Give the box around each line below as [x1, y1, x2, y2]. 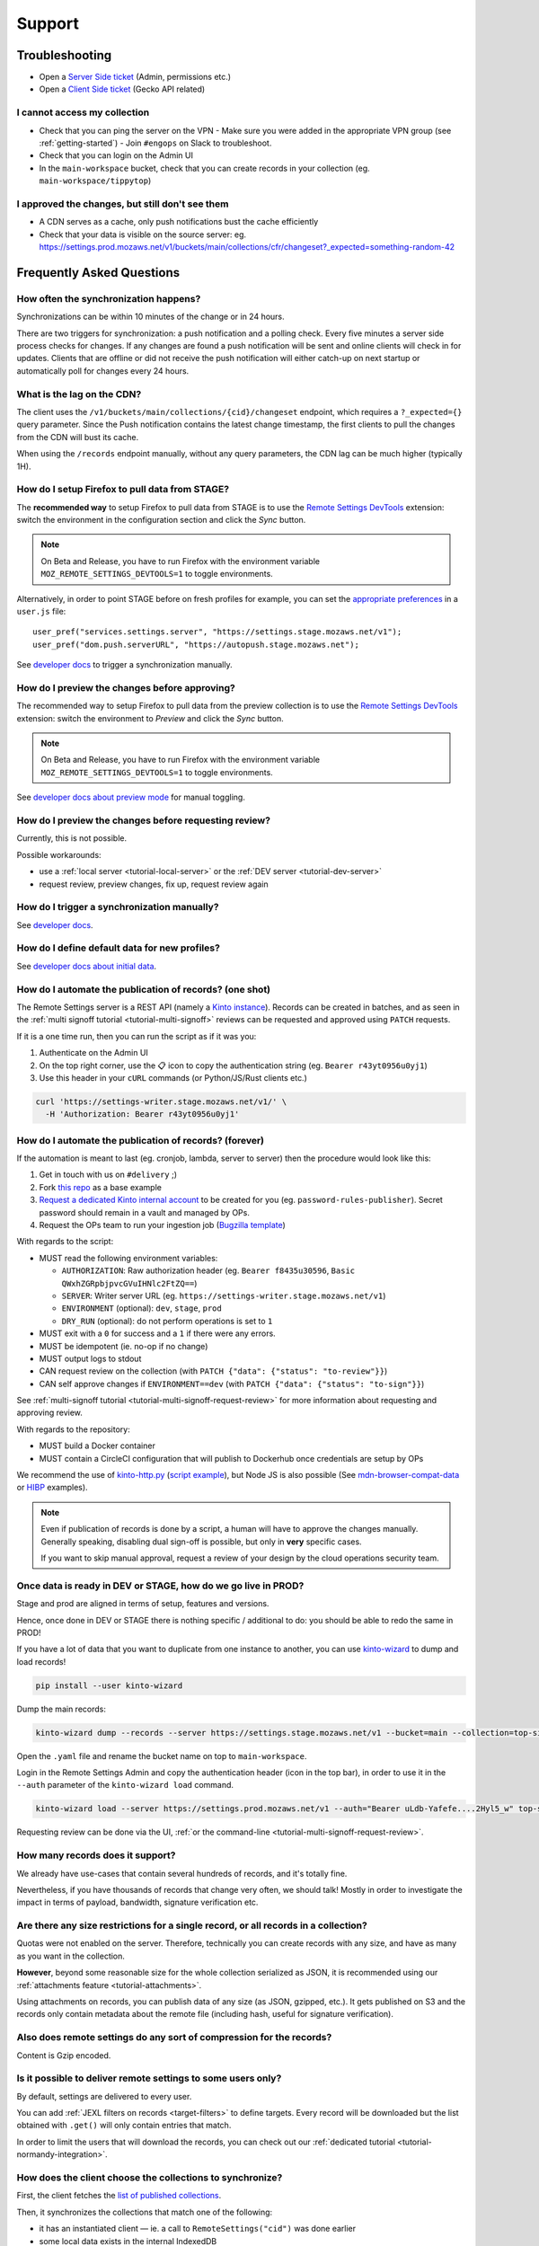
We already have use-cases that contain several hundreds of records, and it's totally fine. [16, 1868, 348, 1879]
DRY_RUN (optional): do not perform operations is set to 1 [61, 1315, 273, 1326]
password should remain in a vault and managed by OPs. [39, 1207, 251, 1217]
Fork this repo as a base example [39, 1181, 162, 1192]
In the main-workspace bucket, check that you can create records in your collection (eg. [39, 163, 370, 173]
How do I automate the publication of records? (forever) [16, 1134, 265, 1146]
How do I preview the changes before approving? [16, 681, 235, 694]
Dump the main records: [16, 1703, 107, 1714]
